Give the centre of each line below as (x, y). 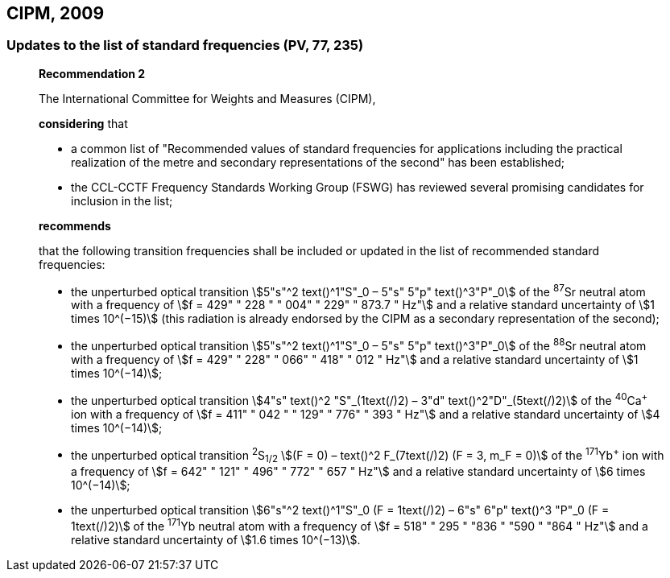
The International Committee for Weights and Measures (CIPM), (207, 98)
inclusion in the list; (122, 200)
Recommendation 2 (92, 73)
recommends (75, 225)
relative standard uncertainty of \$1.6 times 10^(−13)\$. (216, 539)
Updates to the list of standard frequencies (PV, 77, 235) (185, 45)
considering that (83, 123)
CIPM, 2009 (56, 13)
